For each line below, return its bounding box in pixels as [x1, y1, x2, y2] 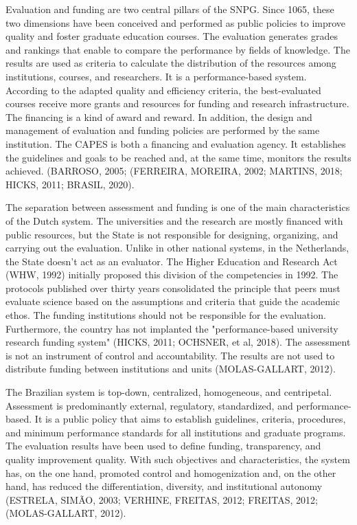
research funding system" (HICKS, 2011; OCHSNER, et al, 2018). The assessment [5, 335, 351, 349]
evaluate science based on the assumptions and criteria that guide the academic [5, 294, 340, 309]
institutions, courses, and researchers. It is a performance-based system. [5, 69, 307, 83]
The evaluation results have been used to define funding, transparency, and [5, 438, 321, 453]
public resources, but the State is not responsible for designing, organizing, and [5, 227, 338, 241]
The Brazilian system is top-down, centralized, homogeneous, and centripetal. [5, 385, 332, 399]
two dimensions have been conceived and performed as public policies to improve [5, 15, 346, 30]
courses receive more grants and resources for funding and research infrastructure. [5, 96, 349, 111]
